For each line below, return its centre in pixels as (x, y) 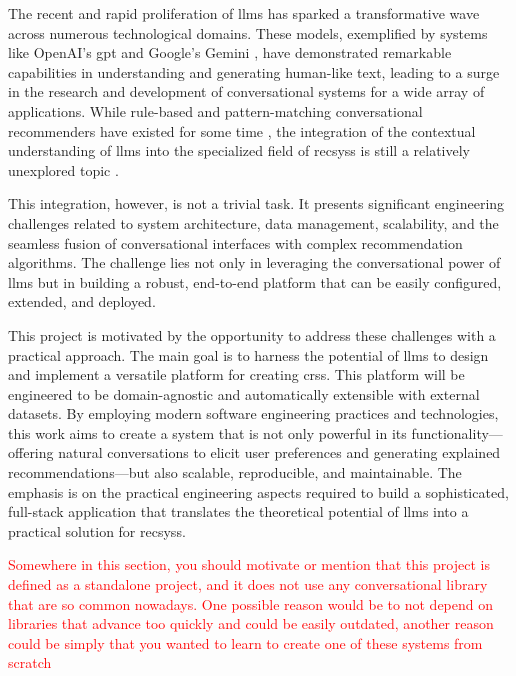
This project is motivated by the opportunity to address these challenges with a (252, 334)
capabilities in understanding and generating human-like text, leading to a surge (254, 71)
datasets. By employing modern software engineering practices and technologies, (253, 413)
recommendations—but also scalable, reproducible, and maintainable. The (235, 472)
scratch (30, 662)
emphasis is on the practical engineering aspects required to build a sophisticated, (258, 491)
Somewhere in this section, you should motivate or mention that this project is (249, 564)
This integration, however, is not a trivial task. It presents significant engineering (256, 203)
